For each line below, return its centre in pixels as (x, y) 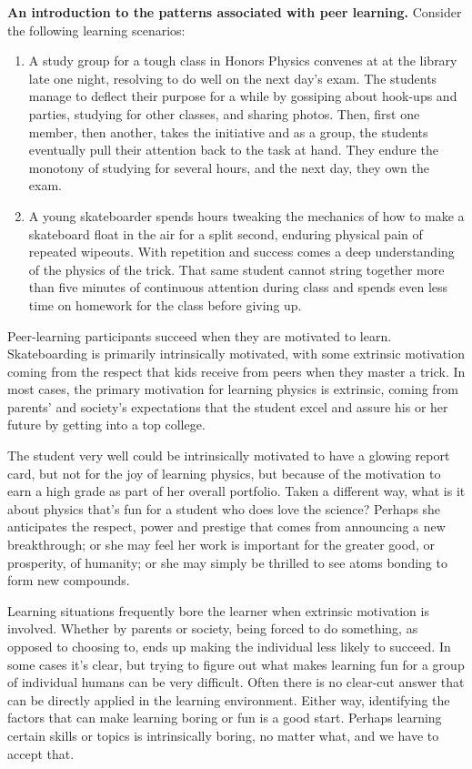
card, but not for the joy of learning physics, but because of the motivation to (224, 473)
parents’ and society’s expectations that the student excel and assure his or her (228, 406)
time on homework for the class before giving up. (165, 304)
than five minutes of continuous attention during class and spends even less (238, 287)
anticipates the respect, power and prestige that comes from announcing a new (226, 526)
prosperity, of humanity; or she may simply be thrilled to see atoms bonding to (227, 562)
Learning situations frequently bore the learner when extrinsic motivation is (218, 610)
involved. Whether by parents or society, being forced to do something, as (213, 628)
